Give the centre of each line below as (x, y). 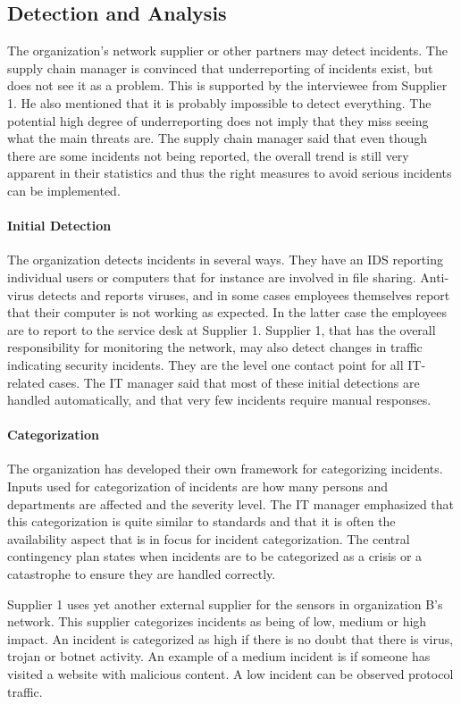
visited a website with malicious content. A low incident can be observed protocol (230, 674)
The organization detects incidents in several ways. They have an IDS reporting (225, 260)
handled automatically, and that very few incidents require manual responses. (219, 400)
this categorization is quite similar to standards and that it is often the (201, 521)
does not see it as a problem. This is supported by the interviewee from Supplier (227, 85)
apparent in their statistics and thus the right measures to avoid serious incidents (230, 173)
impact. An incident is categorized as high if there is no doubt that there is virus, (230, 638)
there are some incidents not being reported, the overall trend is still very (208, 155)
